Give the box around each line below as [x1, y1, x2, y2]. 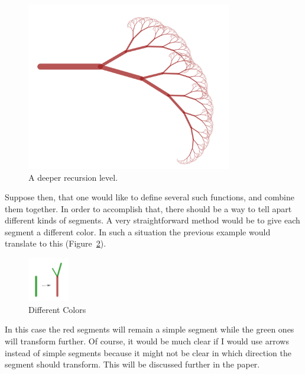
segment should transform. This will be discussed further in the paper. [5, 358, 260, 370]
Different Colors [28, 303, 86, 315]
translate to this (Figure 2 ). [5, 237, 106, 250]
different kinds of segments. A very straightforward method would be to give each [5, 214, 300, 226]
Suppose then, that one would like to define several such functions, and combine [5, 191, 294, 203]
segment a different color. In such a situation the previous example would [5, 225, 271, 238]
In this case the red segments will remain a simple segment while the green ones [5, 323, 294, 335]
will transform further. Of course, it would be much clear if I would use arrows [5, 334, 289, 347]
